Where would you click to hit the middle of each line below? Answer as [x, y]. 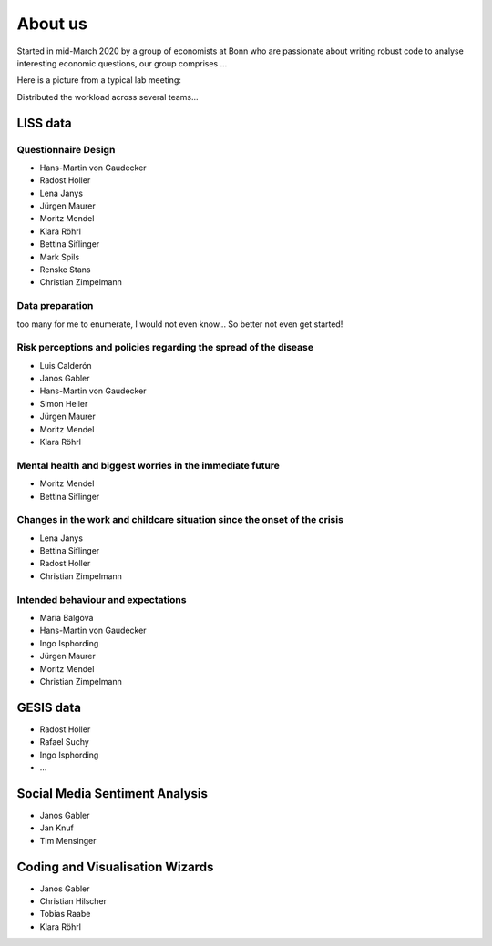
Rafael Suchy [65, 742]
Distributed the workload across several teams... [108, 97]
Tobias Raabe [65, 914]
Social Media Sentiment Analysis [113, 793]
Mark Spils [60, 257]
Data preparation [55, 306]
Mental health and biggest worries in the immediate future [148, 465]
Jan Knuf [57, 828]
